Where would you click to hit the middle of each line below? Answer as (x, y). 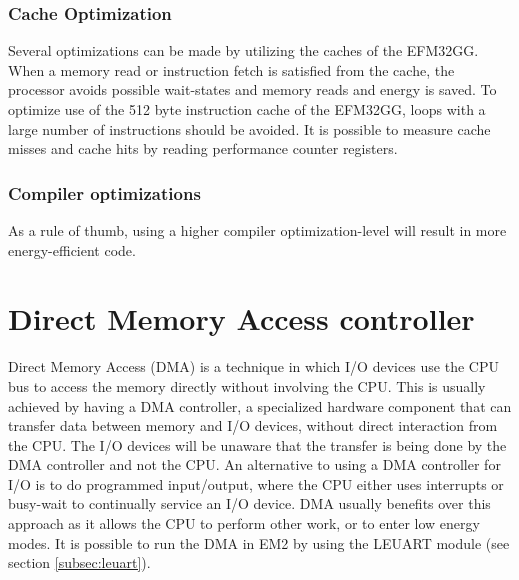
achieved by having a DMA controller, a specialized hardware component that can (260, 405)
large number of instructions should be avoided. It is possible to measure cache (249, 128)
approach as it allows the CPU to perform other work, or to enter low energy (244, 523)
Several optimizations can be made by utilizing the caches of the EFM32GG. (243, 50)
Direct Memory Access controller (241, 318)
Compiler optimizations (104, 192)
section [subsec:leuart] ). (79, 562)
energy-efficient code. (72, 249)
